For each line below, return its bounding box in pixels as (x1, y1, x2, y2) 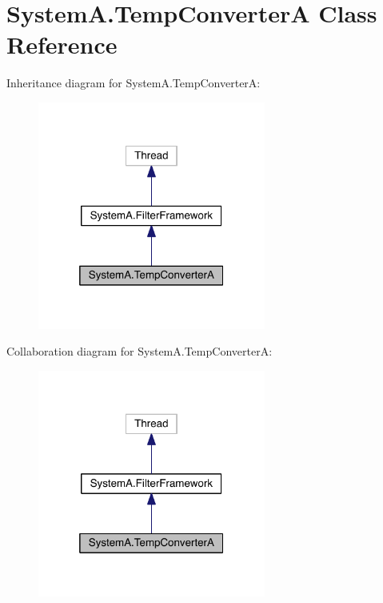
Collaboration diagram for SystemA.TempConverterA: (6, 343, 273, 360)
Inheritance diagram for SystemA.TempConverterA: (6, 74, 261, 91)
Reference (6, 28, 118, 61)
